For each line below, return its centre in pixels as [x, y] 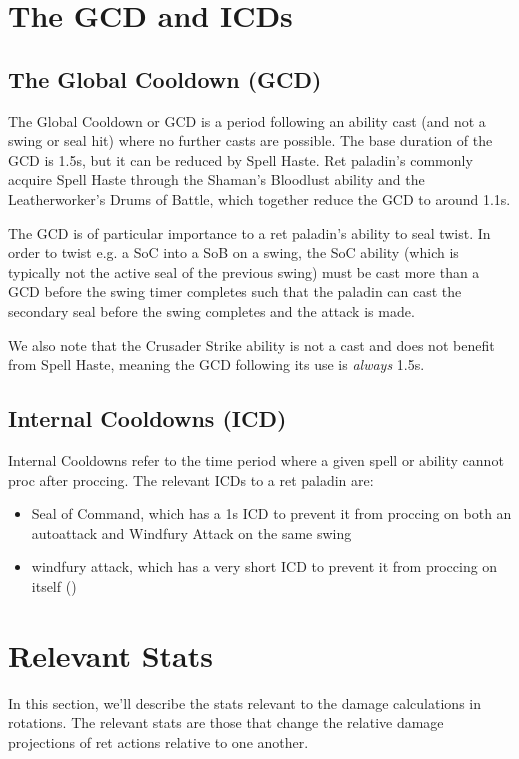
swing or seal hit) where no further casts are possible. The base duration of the [250, 140]
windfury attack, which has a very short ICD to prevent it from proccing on [264, 566]
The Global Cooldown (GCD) [165, 78]
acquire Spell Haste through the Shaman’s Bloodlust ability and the [216, 179]
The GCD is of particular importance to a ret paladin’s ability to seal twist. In [249, 232]
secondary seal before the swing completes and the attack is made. [211, 310]
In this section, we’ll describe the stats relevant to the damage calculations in [244, 702]
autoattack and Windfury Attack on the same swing [191, 532]
